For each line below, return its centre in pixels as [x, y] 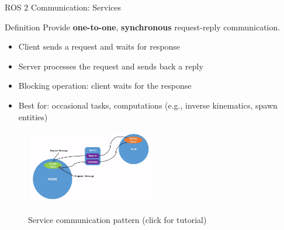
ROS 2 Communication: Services [63, 7]
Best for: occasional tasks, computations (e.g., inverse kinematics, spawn [148, 105]
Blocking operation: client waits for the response [105, 86]
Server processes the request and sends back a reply [111, 66]
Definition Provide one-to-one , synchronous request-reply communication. [143, 27]
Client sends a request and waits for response [99, 46]
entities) [33, 116]
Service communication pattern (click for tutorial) [117, 220]
